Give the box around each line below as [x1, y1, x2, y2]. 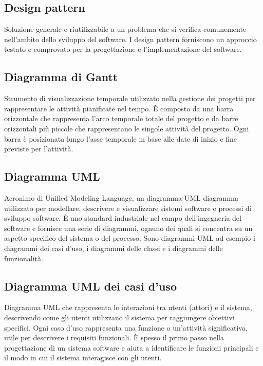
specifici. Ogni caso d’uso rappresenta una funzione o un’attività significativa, [4, 322, 248, 333]
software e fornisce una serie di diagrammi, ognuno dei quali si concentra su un [4, 222, 253, 233]
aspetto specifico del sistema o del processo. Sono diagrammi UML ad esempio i [4, 233, 255, 243]
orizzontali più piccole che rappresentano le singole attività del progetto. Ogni [4, 123, 249, 133]
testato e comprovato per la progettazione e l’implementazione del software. [4, 44, 242, 54]
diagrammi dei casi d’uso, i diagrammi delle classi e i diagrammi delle [4, 242, 223, 253]
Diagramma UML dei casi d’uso [4, 278, 177, 294]
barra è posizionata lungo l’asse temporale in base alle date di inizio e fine [4, 133, 237, 144]
